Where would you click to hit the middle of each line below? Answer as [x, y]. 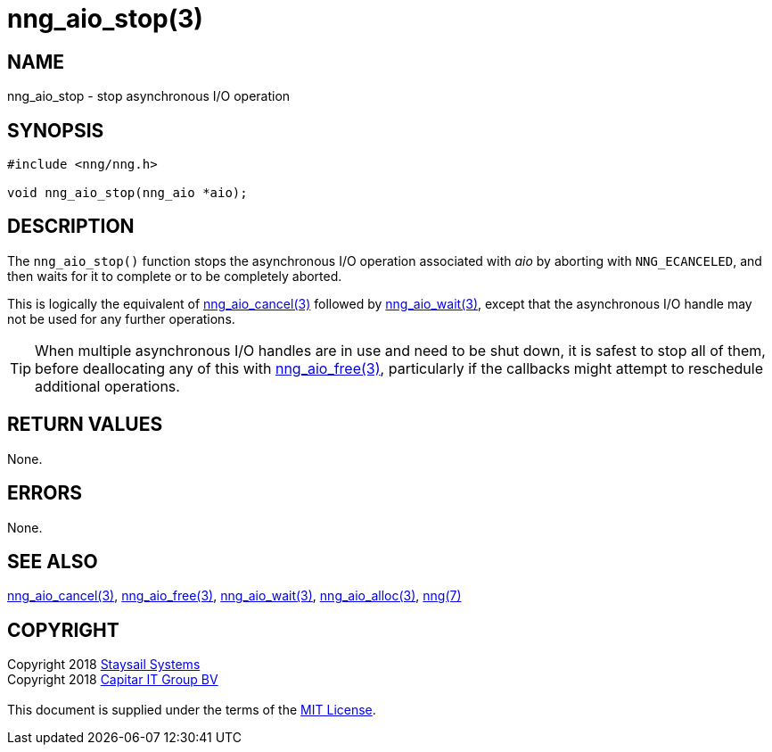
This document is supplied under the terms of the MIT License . [192, 710]
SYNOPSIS [56, 130]
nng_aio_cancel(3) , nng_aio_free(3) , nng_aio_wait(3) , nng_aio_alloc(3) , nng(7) [234, 596]
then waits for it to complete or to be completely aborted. [175, 276]
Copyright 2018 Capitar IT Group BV [113, 680]
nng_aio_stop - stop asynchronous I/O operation [149, 96]
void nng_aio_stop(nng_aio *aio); [127, 193]
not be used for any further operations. [121, 318]
